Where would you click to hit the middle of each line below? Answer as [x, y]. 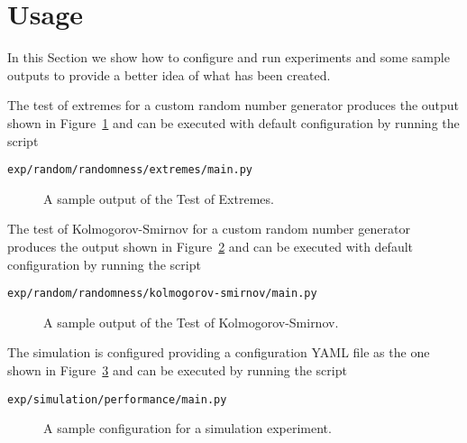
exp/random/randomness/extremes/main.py [130, 170]
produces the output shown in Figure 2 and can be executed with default [211, 246]
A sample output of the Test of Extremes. [159, 198]
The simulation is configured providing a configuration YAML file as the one [219, 352]
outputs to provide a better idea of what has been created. [169, 74]
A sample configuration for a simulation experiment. [188, 428]
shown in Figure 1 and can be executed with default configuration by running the [233, 122]
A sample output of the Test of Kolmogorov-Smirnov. [191, 322]
